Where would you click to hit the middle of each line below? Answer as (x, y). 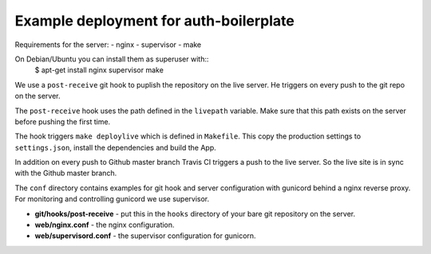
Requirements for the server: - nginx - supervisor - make (108, 45)
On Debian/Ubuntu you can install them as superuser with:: (112, 59)
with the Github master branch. (66, 173)
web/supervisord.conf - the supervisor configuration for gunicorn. (145, 236)
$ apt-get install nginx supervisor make (99, 70)
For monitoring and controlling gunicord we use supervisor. (112, 199)
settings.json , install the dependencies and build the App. (115, 147)
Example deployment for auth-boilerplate (154, 21)
